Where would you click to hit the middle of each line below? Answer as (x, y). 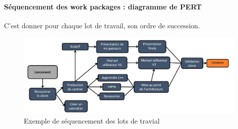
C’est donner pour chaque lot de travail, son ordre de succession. (102, 25)
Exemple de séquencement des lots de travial (92, 120)
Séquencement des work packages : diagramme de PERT (103, 6)
